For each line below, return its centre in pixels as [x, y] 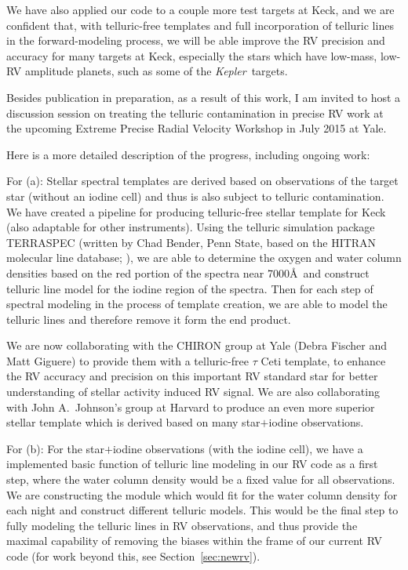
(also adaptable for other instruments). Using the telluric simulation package [191, 227]
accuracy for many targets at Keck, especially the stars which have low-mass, [192, 55]
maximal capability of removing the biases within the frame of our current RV [194, 541]
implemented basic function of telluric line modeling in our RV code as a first [192, 464]
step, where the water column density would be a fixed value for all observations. [201, 479]
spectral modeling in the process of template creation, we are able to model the [197, 304]
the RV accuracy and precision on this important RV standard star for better [192, 376]
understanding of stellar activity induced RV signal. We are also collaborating [193, 392]
